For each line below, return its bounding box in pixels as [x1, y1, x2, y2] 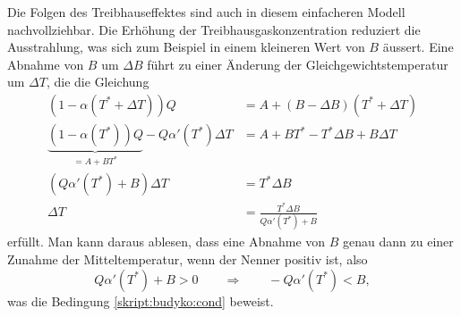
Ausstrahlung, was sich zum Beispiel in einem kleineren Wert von [7, 38, 365, 56]
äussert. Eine [382, 38, 454, 56]
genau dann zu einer [343, 232, 454, 251]
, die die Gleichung [46, 72, 149, 91]
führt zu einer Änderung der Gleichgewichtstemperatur [147, 54, 448, 73]
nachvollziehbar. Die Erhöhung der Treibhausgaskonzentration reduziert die [7, 20, 421, 38]
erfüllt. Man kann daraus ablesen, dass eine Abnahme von [7, 232, 326, 251]
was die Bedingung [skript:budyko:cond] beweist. [7, 291, 274, 310]
